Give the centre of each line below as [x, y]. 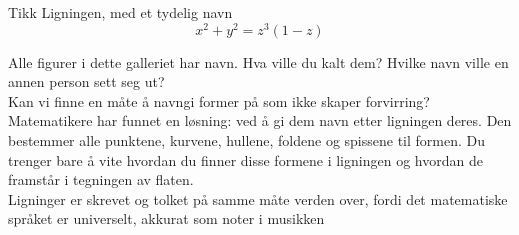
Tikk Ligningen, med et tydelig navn [120, 12]
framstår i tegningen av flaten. [101, 179]
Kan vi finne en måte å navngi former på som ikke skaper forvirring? [219, 100]
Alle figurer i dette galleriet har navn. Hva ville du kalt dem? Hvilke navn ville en [258, 61]
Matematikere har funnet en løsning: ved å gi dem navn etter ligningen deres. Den [260, 120]
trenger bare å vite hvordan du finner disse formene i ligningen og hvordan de [245, 159]
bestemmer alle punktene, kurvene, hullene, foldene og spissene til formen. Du [247, 140]
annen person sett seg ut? [86, 81]
